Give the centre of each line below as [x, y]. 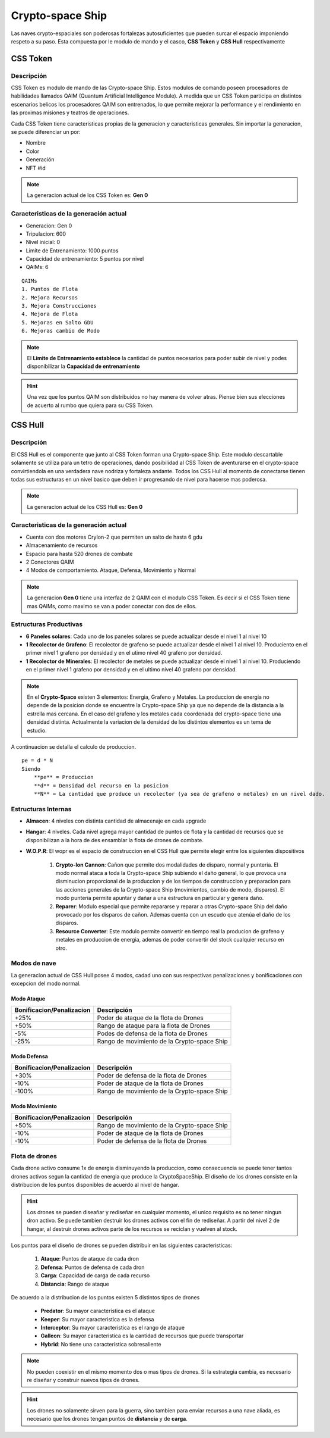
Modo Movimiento [34, 1106]
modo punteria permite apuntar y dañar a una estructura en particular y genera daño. [160, 898]
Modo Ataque [28, 999]
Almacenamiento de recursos [62, 545]
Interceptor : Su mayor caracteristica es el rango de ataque [113, 1328]
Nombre [36, 143]
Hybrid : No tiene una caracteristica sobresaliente [101, 1344]
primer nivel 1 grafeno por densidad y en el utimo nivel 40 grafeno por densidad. [124, 653]
